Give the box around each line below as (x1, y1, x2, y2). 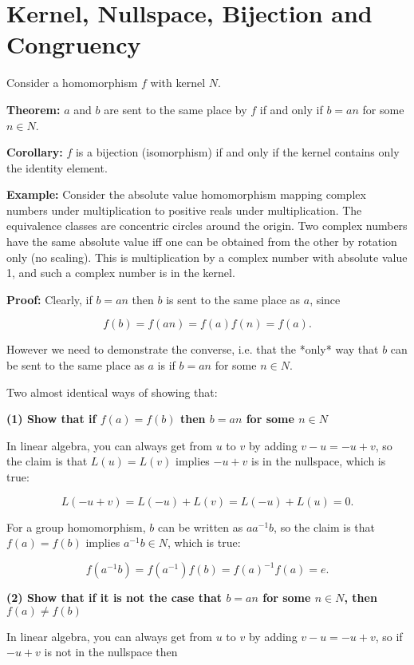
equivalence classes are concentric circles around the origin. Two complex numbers (6, 217, 408, 234)
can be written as (157, 518, 243, 535)
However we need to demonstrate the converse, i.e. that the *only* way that (6, 341, 379, 358)
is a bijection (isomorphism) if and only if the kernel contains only (75, 144, 400, 160)
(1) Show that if (6, 410, 97, 427)
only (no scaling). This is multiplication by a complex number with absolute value (6, 248, 408, 265)
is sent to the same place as (166, 291, 301, 307)
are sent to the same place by (104, 101, 247, 117)
